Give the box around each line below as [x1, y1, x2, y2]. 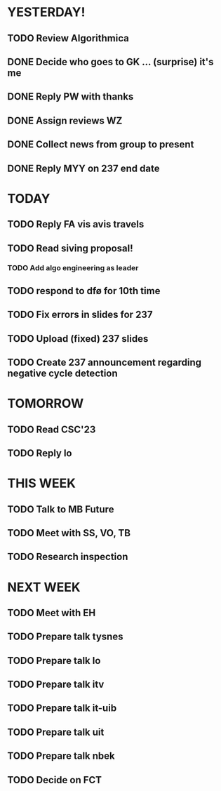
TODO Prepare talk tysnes [7, 631, 123, 643]
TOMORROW [7, 396, 84, 411]
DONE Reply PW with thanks [7, 91, 134, 102]
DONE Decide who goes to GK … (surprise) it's [7, 55, 214, 67]
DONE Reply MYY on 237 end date [7, 162, 160, 174]
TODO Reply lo [7, 447, 72, 459]
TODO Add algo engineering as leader [7, 263, 139, 273]
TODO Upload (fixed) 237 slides [7, 333, 149, 345]
